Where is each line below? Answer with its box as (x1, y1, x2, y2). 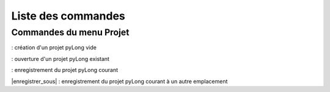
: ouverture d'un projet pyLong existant (11, 55, 110, 62)
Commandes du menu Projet (11, 27, 130, 38)
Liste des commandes (11, 9, 125, 23)
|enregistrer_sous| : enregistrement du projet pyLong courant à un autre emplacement (11, 77, 228, 85)
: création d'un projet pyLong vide (11, 44, 97, 51)
